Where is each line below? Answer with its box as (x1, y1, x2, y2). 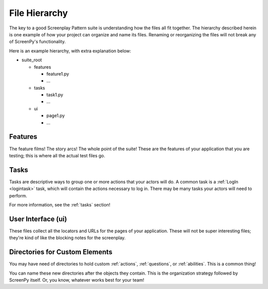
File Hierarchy (9, 7, 68, 18)
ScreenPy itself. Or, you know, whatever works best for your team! (9, 277, 144, 283)
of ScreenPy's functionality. (9, 39, 66, 45)
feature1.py (46, 71, 69, 77)
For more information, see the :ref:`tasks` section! (9, 202, 111, 207)
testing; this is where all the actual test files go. (9, 152, 105, 159)
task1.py (46, 92, 64, 98)
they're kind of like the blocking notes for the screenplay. (9, 235, 126, 241)
